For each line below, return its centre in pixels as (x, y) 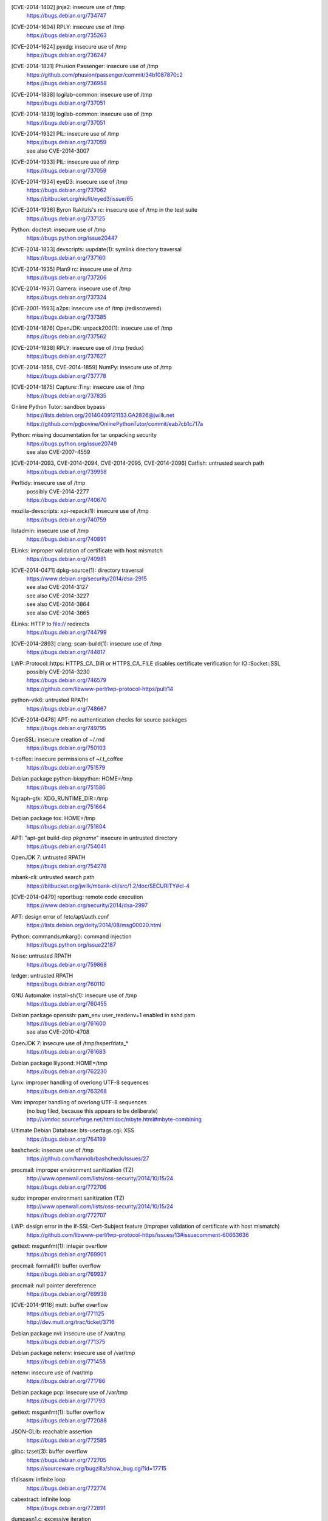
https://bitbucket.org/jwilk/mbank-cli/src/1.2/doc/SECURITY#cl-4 (108, 886)
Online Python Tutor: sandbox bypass (58, 407)
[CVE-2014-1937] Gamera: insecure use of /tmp (71, 288)
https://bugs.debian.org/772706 (67, 1187)
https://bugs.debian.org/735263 (67, 35)
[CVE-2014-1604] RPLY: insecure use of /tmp (68, 27)
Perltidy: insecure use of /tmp (48, 483)
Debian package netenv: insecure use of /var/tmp (73, 1353)
